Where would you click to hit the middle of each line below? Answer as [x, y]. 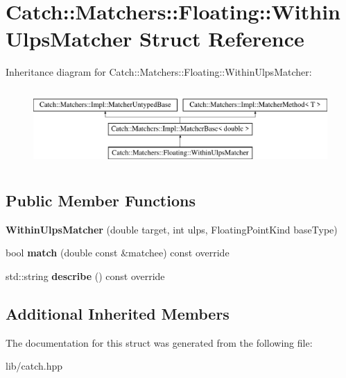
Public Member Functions [101, 200]
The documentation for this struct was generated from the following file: [159, 342]
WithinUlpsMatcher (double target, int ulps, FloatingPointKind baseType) [172, 229]
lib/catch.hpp [34, 366]
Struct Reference [222, 39]
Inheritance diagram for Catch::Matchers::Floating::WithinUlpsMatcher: [159, 72]
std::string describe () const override [85, 276]
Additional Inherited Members [118, 314]
